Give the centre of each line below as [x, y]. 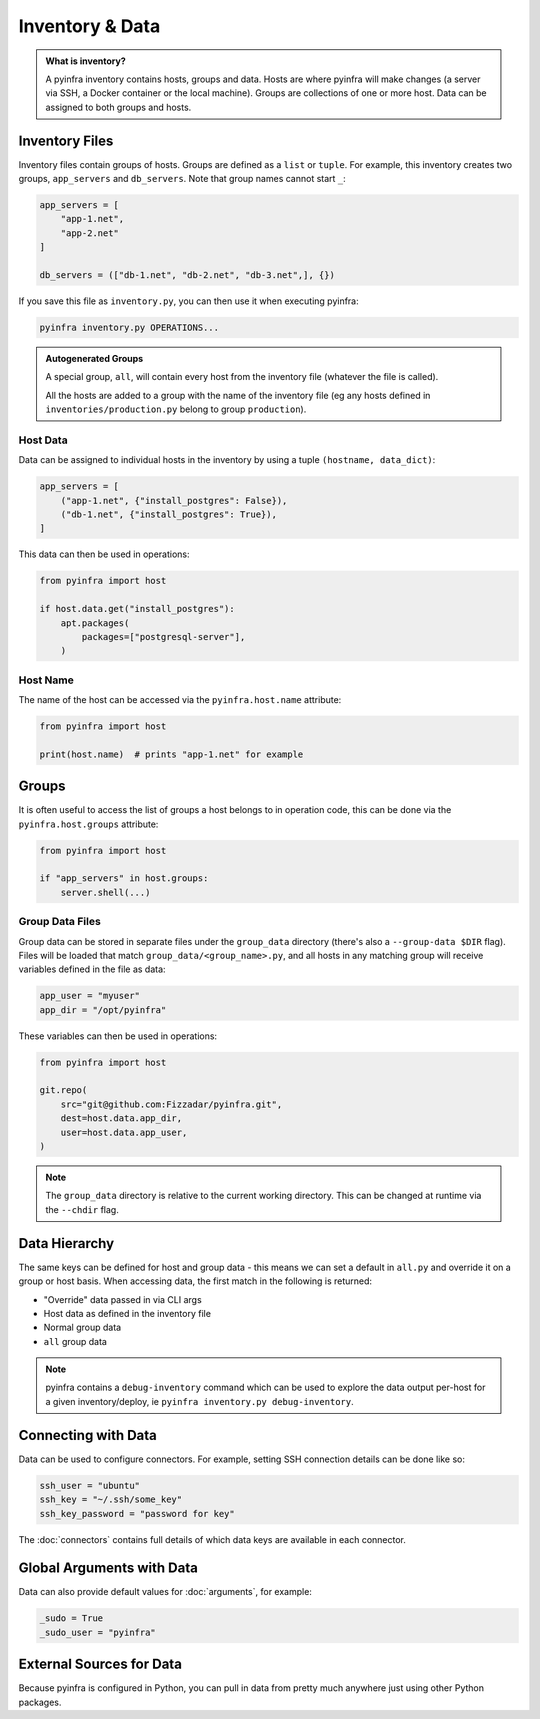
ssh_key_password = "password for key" [137, 1513]
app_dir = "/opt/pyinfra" [103, 1009]
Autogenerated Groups [94, 358]
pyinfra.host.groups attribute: [88, 824]
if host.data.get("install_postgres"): [137, 609]
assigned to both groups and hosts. [118, 107]
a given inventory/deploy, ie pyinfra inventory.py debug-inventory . [199, 1401]
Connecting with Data [87, 1435]
